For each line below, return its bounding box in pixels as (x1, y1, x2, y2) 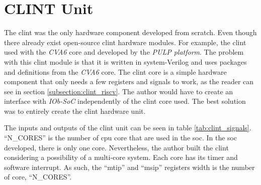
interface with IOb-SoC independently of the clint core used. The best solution (4, 96, 246, 106)
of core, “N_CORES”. (4, 171, 72, 182)
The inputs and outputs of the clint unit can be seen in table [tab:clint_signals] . (4, 122, 251, 133)
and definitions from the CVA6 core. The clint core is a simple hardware (4, 66, 227, 77)
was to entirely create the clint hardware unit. (4, 105, 146, 116)
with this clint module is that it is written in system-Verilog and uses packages (4, 56, 247, 67)
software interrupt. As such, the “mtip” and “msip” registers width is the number (4, 161, 255, 172)
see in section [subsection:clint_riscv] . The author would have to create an (4, 86, 233, 96)
